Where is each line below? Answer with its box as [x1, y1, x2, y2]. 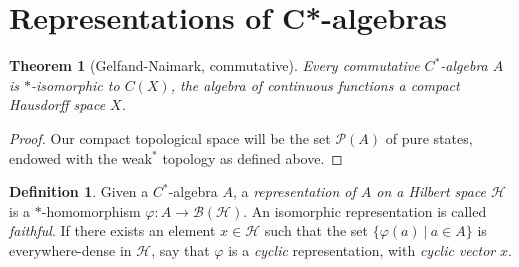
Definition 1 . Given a [9, 181, 149, 202]
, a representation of [232, 181, 356, 202]
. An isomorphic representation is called [243, 200, 487, 221]
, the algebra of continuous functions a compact [170, 74, 460, 95]
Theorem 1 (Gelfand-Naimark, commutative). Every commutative [9, 55, 420, 76]
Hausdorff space [9, 94, 106, 115]
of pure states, [385, 127, 473, 148]
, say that [151, 239, 210, 260]
